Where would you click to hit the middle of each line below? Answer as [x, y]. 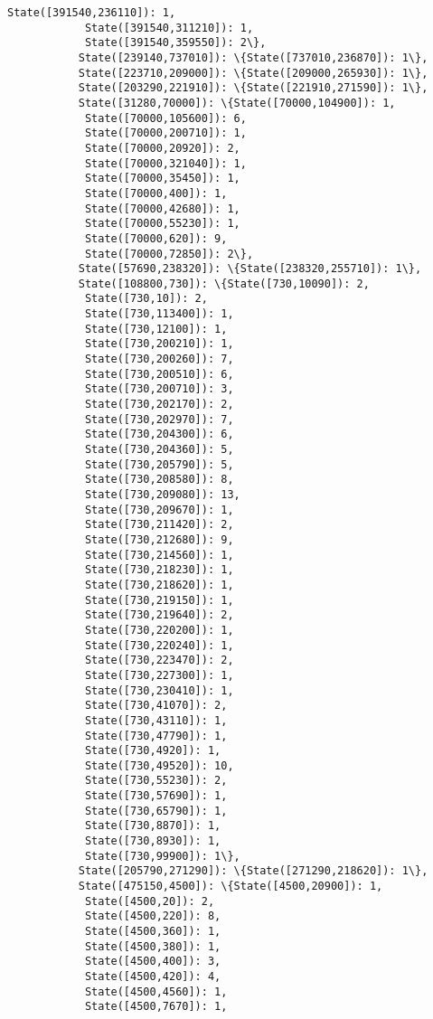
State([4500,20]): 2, [150, 901]
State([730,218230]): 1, [159, 570]
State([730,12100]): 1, [156, 329]
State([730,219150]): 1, [159, 600]
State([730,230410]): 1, [159, 690]
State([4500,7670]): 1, [156, 1007]
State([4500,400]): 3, [153, 962]
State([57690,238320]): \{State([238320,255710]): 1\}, [250, 269]
